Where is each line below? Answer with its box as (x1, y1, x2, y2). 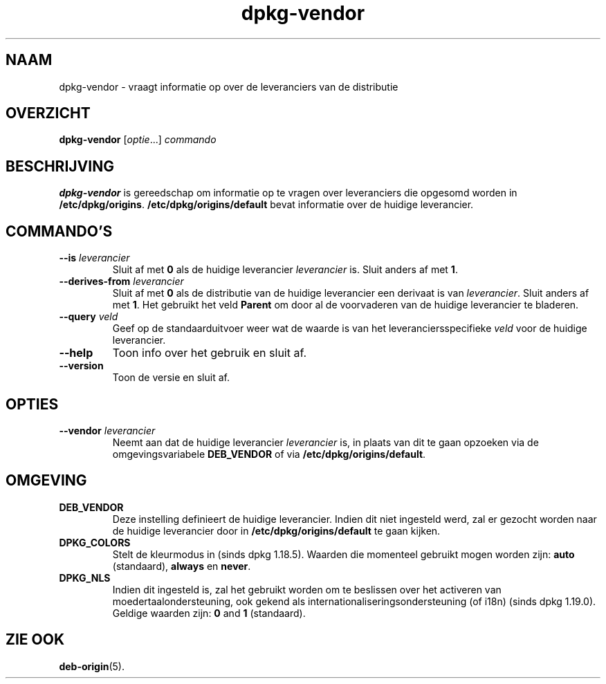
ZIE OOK (6, 631, 65, 649)
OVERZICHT (6, 104, 91, 122)
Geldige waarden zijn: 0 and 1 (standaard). (112, 607, 306, 619)
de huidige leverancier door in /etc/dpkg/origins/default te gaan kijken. (112, 524, 441, 537)
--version (59, 360, 104, 372)
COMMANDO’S (6, 222, 113, 240)
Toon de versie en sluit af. (112, 371, 230, 384)
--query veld (59, 311, 118, 323)
